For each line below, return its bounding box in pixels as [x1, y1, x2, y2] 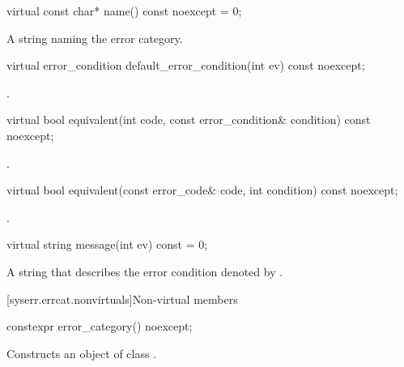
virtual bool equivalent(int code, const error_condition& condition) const [6, 111, 371, 128]
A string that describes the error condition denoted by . [6, 262, 283, 280]
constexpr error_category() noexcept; [6, 318, 193, 335]
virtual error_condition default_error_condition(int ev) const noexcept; [6, 57, 365, 74]
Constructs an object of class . [6, 344, 157, 361]
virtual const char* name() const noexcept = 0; [6, 2, 242, 19]
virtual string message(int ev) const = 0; [6, 236, 208, 253]
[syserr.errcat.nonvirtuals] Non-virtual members [6, 290, 238, 307]
